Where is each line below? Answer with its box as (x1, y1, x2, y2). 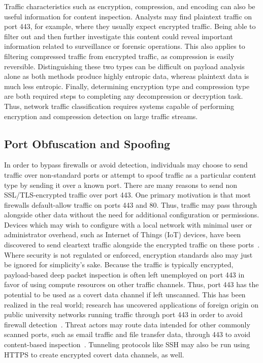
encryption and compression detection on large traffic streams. (4, 110, 198, 121)
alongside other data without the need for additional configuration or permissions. (4, 209, 259, 220)
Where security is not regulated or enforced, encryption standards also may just (4, 249, 253, 260)
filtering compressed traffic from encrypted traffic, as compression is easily (4, 50, 235, 61)
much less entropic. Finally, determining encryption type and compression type (4, 80, 250, 91)
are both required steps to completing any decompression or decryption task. (4, 91, 243, 101)
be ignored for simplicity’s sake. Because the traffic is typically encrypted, (4, 259, 234, 270)
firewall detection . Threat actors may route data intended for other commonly (4, 319, 250, 329)
